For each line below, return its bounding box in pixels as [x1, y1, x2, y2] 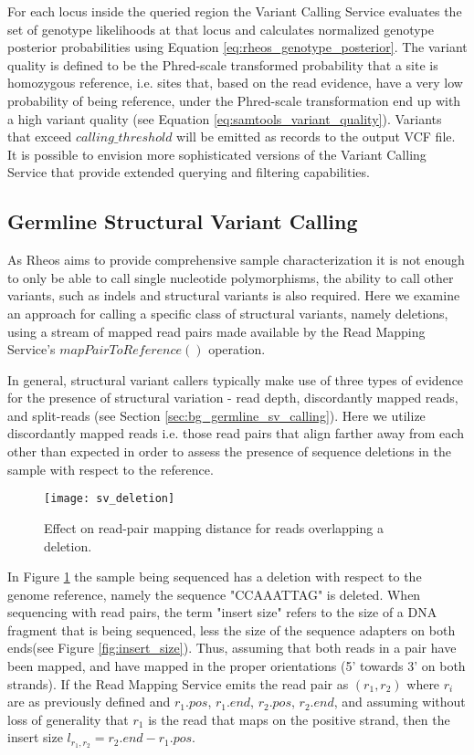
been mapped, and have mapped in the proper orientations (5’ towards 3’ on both [7, 656, 466, 676]
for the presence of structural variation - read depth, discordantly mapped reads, [7, 388, 458, 407]
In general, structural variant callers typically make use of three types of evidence [7, 370, 464, 389]
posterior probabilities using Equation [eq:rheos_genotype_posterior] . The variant [7, 37, 468, 57]
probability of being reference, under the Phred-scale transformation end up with [7, 90, 461, 110]
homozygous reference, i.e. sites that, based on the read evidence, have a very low [7, 73, 463, 92]
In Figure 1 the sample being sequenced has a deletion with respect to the [7, 567, 422, 586]
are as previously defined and [7, 692, 171, 711]
